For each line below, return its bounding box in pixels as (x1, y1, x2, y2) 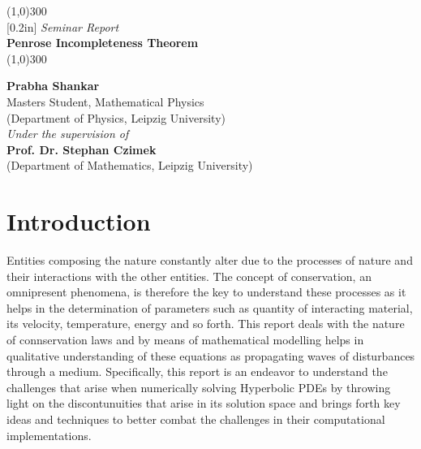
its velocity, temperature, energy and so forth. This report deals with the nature (6, 315, 405, 332)
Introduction (6, 205, 151, 238)
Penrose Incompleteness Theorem (6, 34, 199, 51)
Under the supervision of (6, 125, 129, 142)
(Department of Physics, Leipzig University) (6, 109, 226, 126)
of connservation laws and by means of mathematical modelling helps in (6, 331, 364, 348)
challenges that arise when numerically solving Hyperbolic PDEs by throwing (6, 378, 391, 395)
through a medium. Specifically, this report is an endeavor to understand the (6, 363, 388, 380)
